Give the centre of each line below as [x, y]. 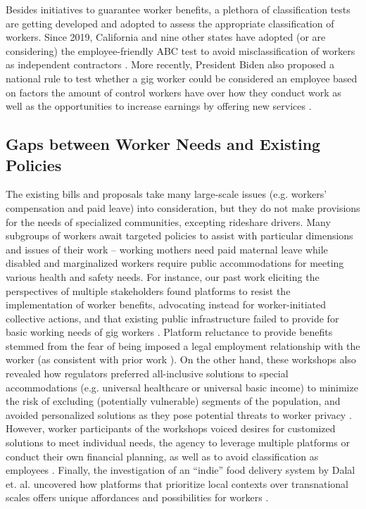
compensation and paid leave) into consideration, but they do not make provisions [183, 207]
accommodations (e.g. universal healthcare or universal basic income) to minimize [182, 387]
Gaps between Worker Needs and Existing [163, 144]
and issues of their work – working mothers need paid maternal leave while [167, 249]
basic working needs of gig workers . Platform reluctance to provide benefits [169, 332]
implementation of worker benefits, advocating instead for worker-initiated [166, 304]
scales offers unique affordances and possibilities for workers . [137, 497]
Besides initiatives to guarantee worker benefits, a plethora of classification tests [178, 9]
